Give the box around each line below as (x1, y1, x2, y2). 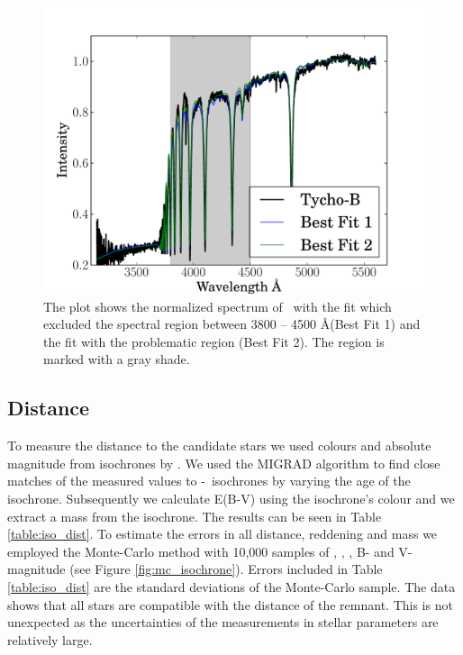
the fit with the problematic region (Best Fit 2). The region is (43, 332, 385, 350)
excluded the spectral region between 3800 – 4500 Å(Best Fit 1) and (43, 314, 421, 333)
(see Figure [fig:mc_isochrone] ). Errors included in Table (69, 559, 383, 578)
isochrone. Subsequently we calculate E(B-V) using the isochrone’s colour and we (7, 488, 455, 507)
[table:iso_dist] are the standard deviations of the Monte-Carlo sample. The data (7, 577, 456, 596)
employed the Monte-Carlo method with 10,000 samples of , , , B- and (7, 541, 395, 560)
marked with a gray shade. (43, 350, 190, 368)
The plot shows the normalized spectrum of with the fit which (43, 296, 392, 315)
